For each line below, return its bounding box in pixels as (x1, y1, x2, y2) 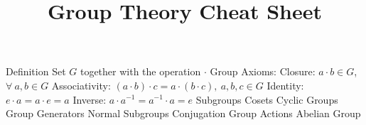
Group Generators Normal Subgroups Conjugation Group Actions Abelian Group (6, 106, 361, 121)
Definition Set (6, 64, 66, 79)
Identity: (267, 77, 304, 92)
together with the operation (80, 64, 201, 79)
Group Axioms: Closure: (210, 64, 316, 79)
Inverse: (72, 92, 107, 107)
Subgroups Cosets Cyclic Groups (195, 92, 338, 107)
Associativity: (51, 77, 111, 92)
